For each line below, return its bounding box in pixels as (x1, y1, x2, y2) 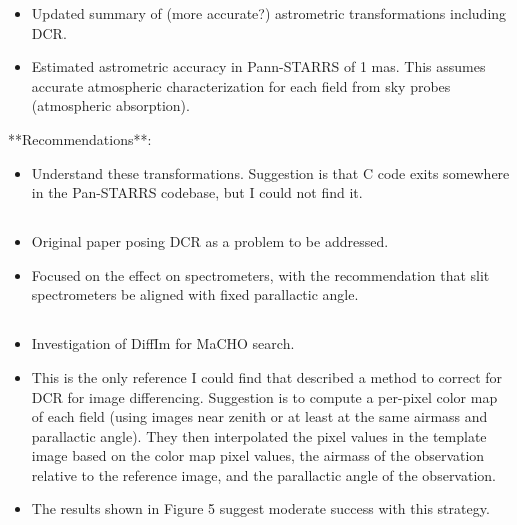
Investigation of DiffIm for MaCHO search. (31, 333, 295, 354)
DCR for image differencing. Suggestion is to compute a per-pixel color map (31, 386, 498, 407)
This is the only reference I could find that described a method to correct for (31, 366, 503, 387)
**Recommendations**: (8, 128, 152, 149)
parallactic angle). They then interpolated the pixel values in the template (31, 425, 487, 446)
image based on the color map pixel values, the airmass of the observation (31, 445, 485, 466)
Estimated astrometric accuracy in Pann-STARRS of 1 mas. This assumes (31, 56, 486, 77)
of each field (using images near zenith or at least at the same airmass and (31, 406, 488, 427)
